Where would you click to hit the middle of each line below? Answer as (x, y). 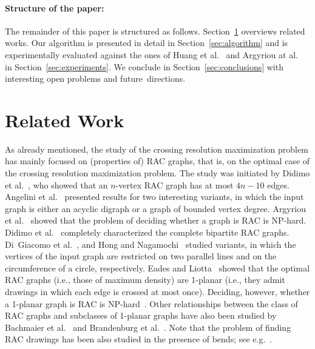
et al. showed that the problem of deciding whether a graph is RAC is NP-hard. (156, 220)
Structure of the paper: (55, 8)
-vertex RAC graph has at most (174, 184)
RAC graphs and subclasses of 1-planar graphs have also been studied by (141, 315)
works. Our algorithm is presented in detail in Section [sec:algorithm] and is (147, 43)
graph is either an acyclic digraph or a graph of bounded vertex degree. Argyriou (155, 208)
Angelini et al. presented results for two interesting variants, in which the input (154, 197)
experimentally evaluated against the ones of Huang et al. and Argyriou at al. (151, 54)
